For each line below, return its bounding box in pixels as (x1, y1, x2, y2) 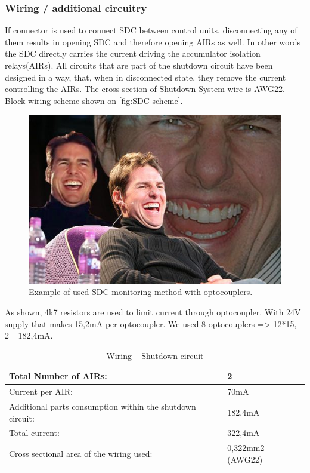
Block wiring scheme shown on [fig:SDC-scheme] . (5, 94, 183, 106)
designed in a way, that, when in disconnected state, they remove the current (5, 70, 286, 83)
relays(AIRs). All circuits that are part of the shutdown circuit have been (5, 59, 273, 71)
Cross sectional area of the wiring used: (9, 447, 153, 460)
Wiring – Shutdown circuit (106, 349, 204, 361)
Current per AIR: (9, 385, 73, 398)
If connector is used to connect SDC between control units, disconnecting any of (5, 24, 297, 36)
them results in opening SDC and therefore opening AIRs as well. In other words (5, 35, 301, 48)
